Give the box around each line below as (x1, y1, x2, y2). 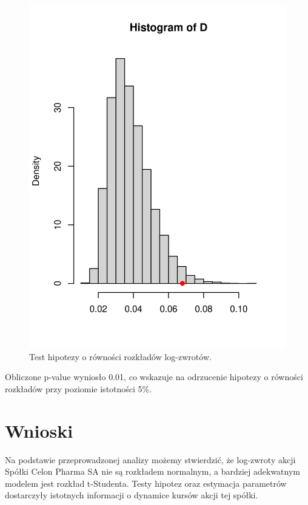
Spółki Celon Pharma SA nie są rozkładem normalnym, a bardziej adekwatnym (5, 465, 301, 478)
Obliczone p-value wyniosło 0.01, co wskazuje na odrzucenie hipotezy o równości (5, 370, 303, 383)
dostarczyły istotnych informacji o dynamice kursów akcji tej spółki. (5, 489, 258, 501)
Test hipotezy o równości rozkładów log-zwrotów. (29, 350, 212, 363)
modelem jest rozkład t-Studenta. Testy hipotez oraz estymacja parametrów (5, 477, 287, 489)
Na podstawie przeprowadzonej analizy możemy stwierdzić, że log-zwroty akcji (5, 453, 296, 466)
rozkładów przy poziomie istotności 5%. (5, 382, 152, 395)
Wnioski (5, 418, 73, 443)
